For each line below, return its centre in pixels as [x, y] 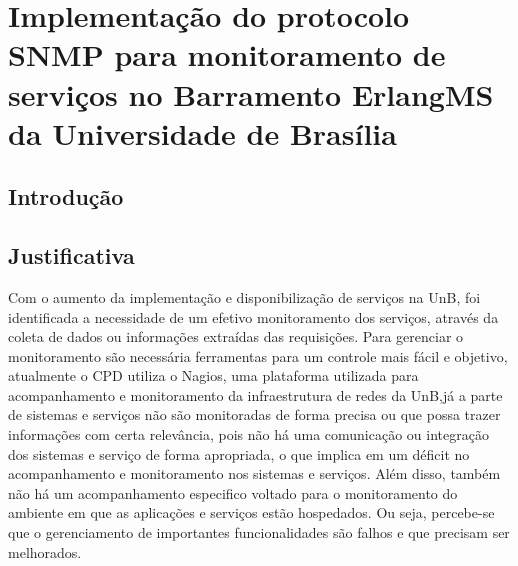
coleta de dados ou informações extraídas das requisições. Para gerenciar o [236, 336]
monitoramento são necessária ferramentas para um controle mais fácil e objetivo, [258, 355]
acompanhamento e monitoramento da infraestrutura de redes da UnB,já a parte [255, 394]
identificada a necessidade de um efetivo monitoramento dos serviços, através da [253, 316]
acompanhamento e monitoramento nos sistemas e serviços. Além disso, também [254, 473]
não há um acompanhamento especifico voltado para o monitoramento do [233, 492]
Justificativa [71, 255]
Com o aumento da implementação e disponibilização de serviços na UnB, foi [244, 296]
